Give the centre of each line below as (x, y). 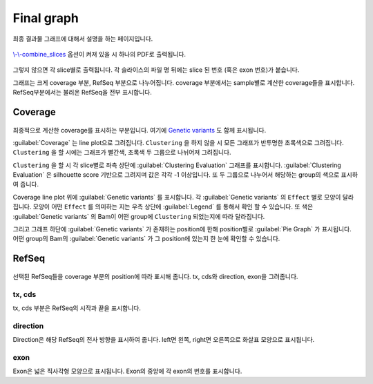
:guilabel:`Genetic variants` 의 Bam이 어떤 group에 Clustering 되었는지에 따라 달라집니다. (139, 216)
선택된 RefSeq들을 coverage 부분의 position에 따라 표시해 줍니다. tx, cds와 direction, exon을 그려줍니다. (155, 276)
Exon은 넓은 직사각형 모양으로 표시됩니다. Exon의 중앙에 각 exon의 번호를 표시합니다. (127, 371)
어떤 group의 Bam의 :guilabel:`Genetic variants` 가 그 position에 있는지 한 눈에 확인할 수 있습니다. (146, 239)
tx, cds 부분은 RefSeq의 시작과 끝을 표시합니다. (77, 308)
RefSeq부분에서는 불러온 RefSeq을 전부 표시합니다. (82, 93)
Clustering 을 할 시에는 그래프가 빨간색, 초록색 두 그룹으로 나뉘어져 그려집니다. (122, 153)
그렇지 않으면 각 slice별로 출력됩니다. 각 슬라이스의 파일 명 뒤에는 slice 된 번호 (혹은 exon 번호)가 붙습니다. (156, 70)
